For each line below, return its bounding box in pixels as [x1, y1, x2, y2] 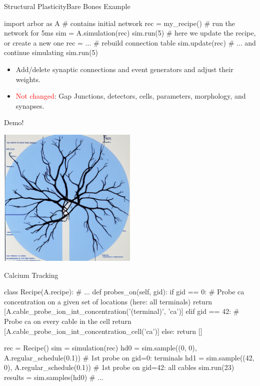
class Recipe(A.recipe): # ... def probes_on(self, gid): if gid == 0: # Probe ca [4, 286, 244, 297]
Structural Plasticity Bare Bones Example [4, 1, 130, 11]
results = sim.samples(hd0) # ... [4, 371, 103, 382]
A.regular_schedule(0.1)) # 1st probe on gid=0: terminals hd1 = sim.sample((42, [4, 352, 254, 362]
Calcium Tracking [4, 269, 58, 280]
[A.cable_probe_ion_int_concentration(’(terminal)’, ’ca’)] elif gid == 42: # [4, 306, 239, 316]
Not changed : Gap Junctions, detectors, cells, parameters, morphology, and [15, 91, 246, 101]
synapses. [15, 100, 44, 111]
